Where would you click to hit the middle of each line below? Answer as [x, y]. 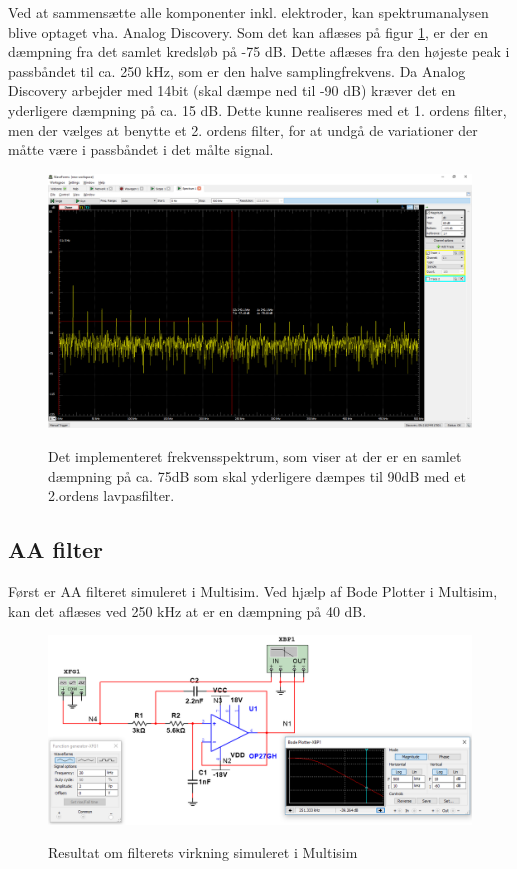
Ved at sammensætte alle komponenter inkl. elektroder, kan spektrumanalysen [248, 12]
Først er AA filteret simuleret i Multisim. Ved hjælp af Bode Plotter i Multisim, [253, 590]
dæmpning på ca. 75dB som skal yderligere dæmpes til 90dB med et [257, 475]
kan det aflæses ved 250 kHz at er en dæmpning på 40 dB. [187, 610]
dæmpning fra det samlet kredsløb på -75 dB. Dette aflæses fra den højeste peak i [259, 51]
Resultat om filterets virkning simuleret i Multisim [203, 852]
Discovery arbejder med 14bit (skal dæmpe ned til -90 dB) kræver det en [232, 90]
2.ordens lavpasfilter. [111, 495]
